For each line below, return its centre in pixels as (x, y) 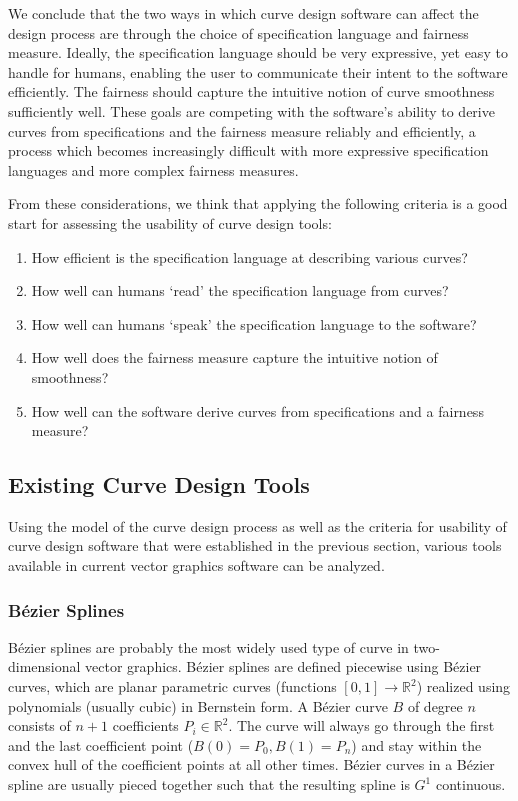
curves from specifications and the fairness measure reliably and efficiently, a (242, 130)
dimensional (44, 666)
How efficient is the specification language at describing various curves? (249, 256)
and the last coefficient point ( (101, 744)
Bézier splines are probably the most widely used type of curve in (208, 646)
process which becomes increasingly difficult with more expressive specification (248, 150)
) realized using (463, 686)
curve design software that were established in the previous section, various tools (255, 545)
